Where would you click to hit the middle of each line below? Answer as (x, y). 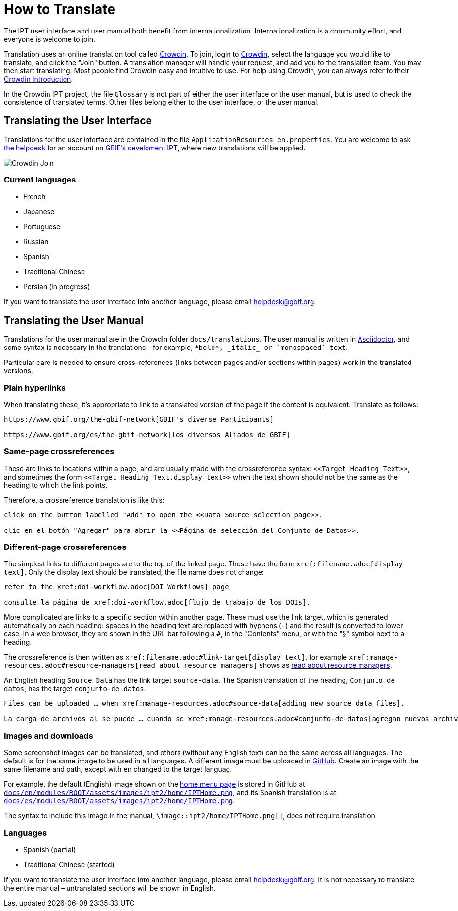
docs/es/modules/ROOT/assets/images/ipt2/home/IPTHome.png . (120, 801)
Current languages (40, 179)
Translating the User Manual (74, 320)
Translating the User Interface (78, 121)
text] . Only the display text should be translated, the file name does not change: (134, 572)
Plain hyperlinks (35, 388)
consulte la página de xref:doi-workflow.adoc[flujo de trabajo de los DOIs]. (157, 603)
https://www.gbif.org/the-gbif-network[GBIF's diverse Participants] (139, 419)
